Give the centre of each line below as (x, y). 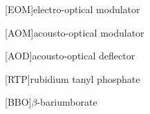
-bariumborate (67, 102)
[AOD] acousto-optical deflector (70, 56)
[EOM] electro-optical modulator (73, 9)
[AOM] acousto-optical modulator (75, 32)
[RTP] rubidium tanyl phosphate (73, 78)
